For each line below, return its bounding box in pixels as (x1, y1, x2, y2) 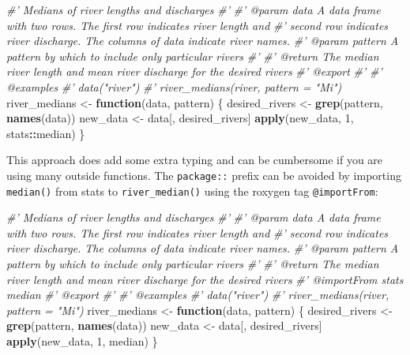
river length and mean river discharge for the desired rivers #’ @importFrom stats (6, 271, 404, 287)
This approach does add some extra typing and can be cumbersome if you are (6, 151, 383, 168)
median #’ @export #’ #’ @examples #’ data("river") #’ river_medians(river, (6, 286, 389, 303)
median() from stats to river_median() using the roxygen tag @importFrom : (6, 182, 378, 199)
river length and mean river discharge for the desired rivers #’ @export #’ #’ (6, 63, 382, 80)
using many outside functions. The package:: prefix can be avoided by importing (6, 166, 401, 183)
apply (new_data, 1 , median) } (6, 333, 158, 349)
